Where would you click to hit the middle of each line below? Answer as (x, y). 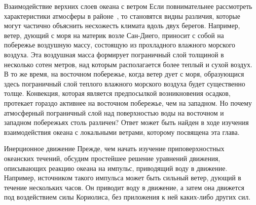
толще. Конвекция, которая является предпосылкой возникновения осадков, (117, 93)
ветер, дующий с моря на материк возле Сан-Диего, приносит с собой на (114, 35)
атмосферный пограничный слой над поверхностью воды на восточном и (114, 112)
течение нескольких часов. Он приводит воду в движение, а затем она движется (124, 187)
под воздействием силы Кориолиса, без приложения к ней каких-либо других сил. (127, 197)
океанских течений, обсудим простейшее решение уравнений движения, (112, 158)
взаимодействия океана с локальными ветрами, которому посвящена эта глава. (122, 132)
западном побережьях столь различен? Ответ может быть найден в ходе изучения (127, 122)
